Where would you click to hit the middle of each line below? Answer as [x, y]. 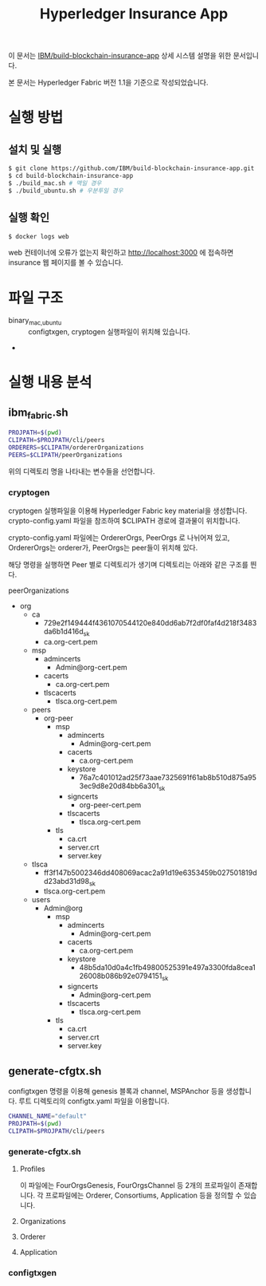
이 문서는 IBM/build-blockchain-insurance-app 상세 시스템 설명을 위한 [120, 56]
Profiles [32, 1169]
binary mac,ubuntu [35, 321]
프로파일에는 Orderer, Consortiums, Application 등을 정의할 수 [143, 1195]
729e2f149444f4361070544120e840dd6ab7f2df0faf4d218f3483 [150, 623]
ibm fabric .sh [39, 413]
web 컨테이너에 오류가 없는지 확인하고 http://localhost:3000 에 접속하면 [121, 253]
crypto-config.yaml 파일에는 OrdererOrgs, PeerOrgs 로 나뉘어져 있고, [119, 538]
